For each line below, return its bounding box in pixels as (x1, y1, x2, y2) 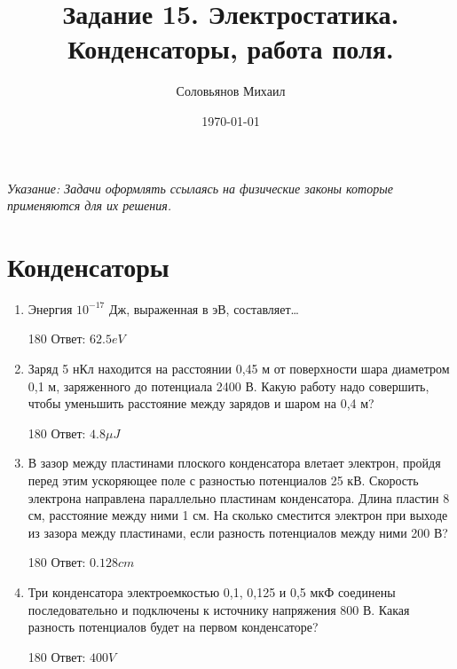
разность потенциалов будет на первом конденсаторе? (28, 618, 319, 636)
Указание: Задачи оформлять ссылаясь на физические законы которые (7, 178, 393, 197)
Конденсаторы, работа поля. (67, 30, 394, 67)
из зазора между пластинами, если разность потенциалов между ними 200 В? (28, 523, 448, 541)
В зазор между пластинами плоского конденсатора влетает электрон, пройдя (28, 453, 441, 472)
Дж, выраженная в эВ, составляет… (108, 299, 299, 318)
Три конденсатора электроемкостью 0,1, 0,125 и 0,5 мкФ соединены (28, 582, 396, 601)
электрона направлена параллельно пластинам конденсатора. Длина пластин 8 (28, 488, 450, 507)
